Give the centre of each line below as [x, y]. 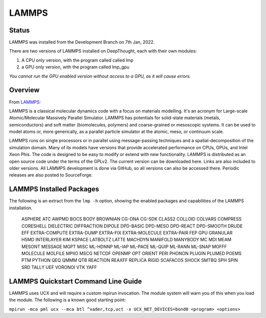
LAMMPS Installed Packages [54, 189]
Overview [24, 90]
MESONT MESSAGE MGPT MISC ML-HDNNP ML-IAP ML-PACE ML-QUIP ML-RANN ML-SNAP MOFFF [124, 247]
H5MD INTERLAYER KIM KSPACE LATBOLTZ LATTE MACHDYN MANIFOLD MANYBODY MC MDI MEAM [126, 240]
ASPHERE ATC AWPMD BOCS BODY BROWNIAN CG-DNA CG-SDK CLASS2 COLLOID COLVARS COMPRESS [132, 219]
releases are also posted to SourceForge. [51, 175]
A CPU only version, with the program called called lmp [78, 60]
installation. [21, 208]
